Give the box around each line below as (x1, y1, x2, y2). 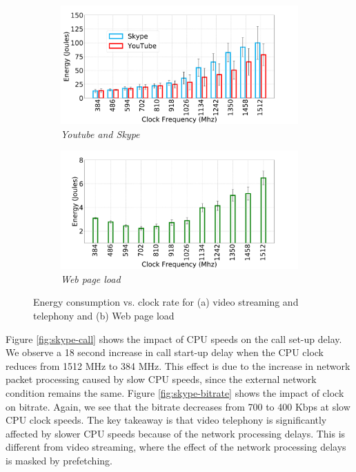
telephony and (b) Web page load (33, 308, 175, 322)
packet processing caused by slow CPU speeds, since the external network (6, 372, 317, 386)
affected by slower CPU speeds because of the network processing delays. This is (6, 426, 346, 440)
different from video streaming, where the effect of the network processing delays (6, 440, 346, 454)
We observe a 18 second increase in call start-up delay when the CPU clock (6, 345, 324, 360)
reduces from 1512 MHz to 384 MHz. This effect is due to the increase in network (6, 358, 350, 373)
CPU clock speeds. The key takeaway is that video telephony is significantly (6, 413, 327, 427)
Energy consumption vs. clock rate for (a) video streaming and (33, 295, 299, 309)
